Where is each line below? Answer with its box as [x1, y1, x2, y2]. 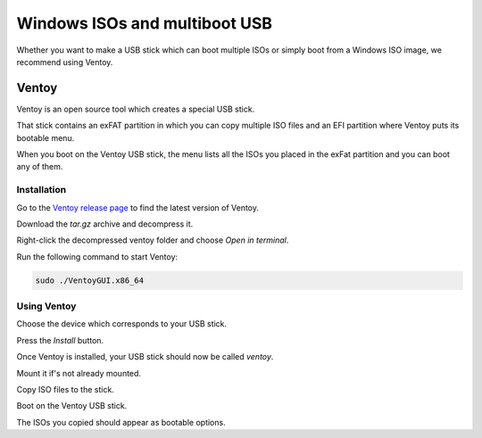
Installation [16, 184, 67, 196]
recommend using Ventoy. [16, 56, 113, 67]
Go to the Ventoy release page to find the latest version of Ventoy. [16, 202, 259, 213]
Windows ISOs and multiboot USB [16, 13, 272, 33]
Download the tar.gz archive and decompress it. [16, 219, 194, 229]
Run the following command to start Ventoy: [16, 251, 179, 262]
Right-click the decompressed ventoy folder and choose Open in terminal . [16, 235, 289, 245]
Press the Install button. [16, 335, 104, 345]
